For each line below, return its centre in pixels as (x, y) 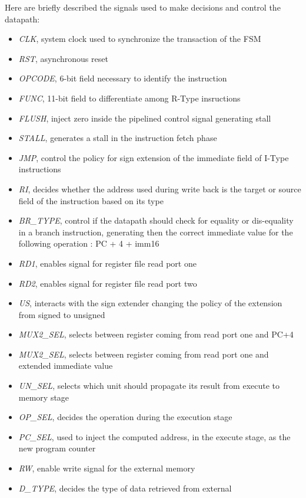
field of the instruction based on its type (91, 200)
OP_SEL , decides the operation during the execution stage (125, 417)
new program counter (57, 448)
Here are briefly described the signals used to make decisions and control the (143, 7)
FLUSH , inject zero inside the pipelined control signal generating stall (145, 118)
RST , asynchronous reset (63, 58)
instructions (40, 169)
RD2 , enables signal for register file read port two (108, 283)
